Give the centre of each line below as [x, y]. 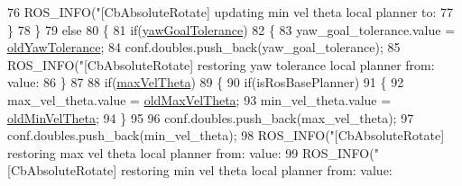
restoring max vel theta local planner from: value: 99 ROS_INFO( [191, 152]
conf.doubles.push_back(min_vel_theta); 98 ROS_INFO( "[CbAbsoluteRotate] [226, 135]
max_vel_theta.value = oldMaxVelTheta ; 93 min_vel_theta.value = [199, 99]
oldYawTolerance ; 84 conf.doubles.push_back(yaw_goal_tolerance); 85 [204, 47]
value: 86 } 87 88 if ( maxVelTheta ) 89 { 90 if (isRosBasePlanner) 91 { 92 [206, 82]
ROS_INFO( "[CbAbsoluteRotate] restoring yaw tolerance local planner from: [221, 64]
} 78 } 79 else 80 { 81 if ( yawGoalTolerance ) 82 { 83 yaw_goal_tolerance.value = [231, 29]
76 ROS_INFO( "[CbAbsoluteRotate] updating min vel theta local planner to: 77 [231, 12]
